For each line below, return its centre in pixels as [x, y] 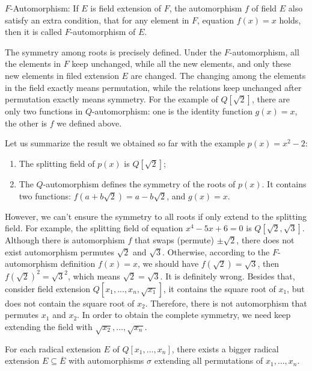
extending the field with [49, 326]
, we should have [168, 263]
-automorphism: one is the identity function [172, 111]
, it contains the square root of [219, 288]
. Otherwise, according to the [216, 251]
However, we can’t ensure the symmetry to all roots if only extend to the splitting [156, 216]
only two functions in [44, 111]
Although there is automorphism [65, 240]
